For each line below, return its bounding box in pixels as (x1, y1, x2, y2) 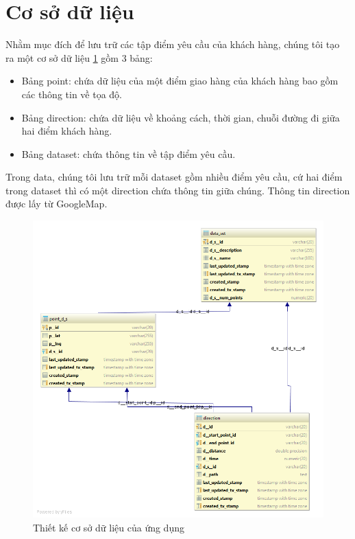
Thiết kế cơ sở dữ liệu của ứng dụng (33, 520, 184, 534)
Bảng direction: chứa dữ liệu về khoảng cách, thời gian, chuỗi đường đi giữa (21, 110, 340, 124)
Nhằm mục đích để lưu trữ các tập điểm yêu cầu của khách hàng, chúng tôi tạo (5, 37, 340, 51)
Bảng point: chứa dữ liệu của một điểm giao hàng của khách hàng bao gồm (21, 73, 339, 88)
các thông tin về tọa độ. (21, 87, 123, 101)
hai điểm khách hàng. (21, 124, 112, 138)
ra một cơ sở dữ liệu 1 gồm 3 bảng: (5, 50, 153, 65)
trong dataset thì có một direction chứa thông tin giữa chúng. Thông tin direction (5, 183, 350, 197)
